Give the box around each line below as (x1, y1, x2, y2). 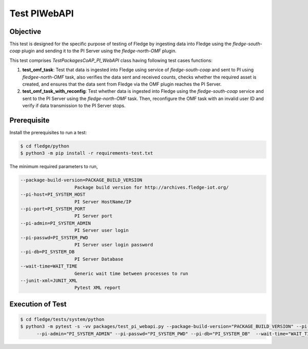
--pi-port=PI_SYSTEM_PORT (20, 206, 86, 212)
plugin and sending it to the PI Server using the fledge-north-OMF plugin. (21, 48, 177, 54)
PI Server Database (74, 256, 123, 262)
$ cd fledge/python (20, 143, 69, 149)
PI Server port (74, 213, 113, 219)
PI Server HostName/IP (74, 199, 132, 204)
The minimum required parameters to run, (9, 163, 98, 170)
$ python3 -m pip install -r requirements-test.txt (20, 150, 153, 156)
